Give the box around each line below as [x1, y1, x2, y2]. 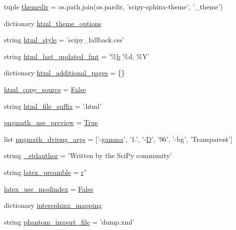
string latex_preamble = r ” [4, 166, 87, 177]
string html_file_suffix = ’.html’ [4, 100, 101, 111]
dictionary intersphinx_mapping [4, 200, 102, 210]
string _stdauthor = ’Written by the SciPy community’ [4, 150, 172, 161]
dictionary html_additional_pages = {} [4, 67, 125, 78]
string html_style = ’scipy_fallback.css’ [4, 34, 124, 45]
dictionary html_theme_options [4, 18, 101, 28]
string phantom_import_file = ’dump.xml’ [4, 216, 135, 227]
